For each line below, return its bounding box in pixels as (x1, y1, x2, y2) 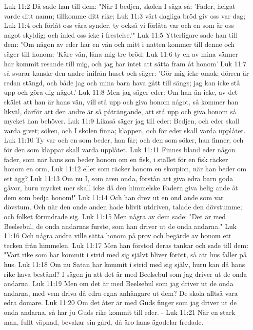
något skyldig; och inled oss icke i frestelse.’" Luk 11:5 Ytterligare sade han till (4, 29, 237, 40)
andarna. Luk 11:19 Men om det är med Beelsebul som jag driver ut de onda (4, 278, 234, 289)
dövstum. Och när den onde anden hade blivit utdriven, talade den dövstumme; (4, 202, 242, 212)
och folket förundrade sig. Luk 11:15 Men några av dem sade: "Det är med (4, 211, 226, 222)
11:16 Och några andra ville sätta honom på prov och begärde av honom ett (4, 230, 232, 241)
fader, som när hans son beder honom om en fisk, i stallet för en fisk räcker (4, 154, 228, 164)
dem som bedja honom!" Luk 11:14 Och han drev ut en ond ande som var (4, 192, 224, 202)
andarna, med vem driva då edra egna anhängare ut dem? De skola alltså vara (4, 288, 238, 298)
